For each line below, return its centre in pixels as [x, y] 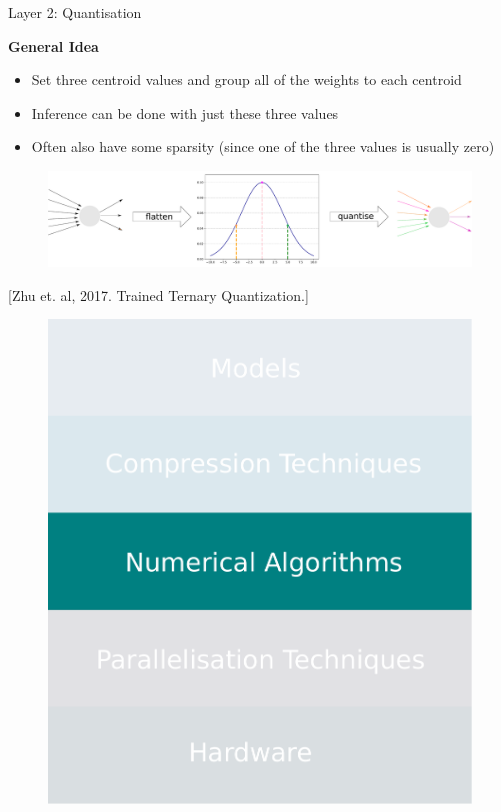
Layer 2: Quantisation [75, 12]
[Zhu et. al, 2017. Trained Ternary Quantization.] [158, 294]
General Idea [53, 45]
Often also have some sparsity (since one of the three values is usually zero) [263, 146]
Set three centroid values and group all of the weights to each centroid [246, 79]
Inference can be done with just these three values [185, 112]
